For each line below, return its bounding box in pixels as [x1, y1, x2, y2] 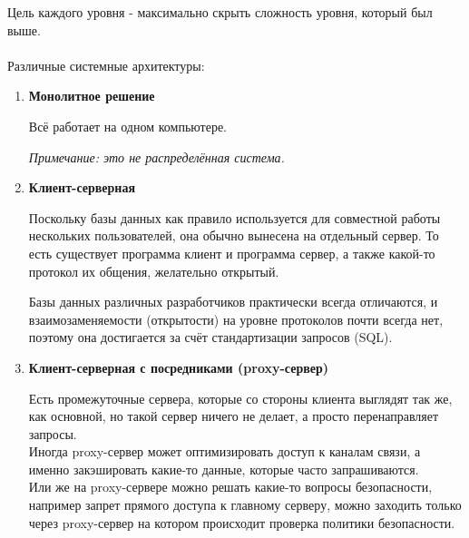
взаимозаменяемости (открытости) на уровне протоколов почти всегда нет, [28, 309, 444, 328]
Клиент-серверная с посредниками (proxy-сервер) [28, 357, 329, 377]
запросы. [28, 424, 77, 443]
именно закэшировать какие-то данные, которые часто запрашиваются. [28, 459, 419, 478]
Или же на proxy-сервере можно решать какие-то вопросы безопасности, [28, 477, 433, 496]
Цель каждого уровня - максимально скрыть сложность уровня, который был [7, 3, 433, 21]
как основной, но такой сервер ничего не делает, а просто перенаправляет [28, 406, 439, 426]
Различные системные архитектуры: [7, 55, 205, 74]
